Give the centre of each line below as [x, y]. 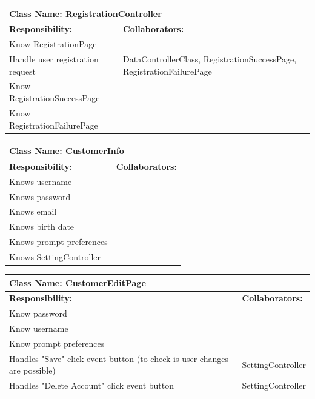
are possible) [32, 370]
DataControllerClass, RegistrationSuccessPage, [210, 59]
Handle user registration [54, 59]
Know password [38, 313]
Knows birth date [42, 226]
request [23, 71]
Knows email [33, 211]
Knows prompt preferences [58, 242]
